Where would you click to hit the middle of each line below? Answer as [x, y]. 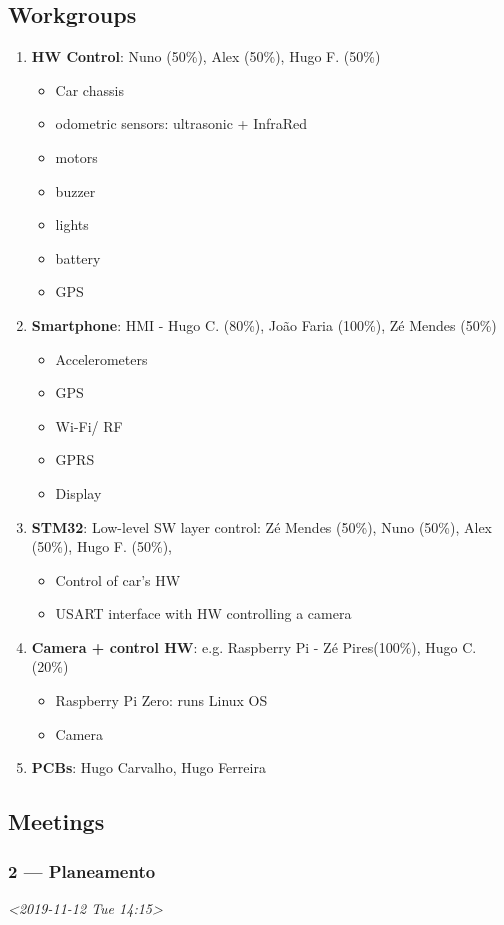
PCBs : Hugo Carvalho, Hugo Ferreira [148, 767]
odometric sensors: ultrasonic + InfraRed [181, 123]
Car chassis [89, 89]
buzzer [75, 190]
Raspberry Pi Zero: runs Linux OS [161, 700]
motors [76, 156]
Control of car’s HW [118, 579]
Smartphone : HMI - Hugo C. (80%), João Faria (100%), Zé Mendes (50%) [264, 324]
